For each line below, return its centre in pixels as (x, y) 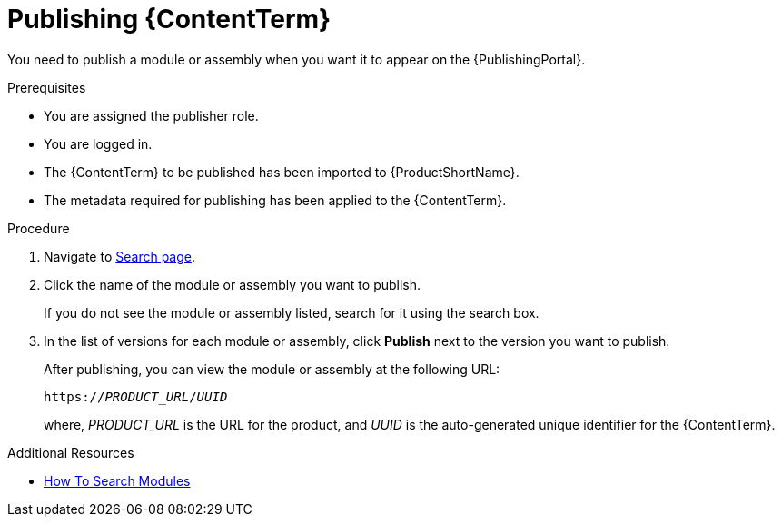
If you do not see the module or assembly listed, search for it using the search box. (292, 312)
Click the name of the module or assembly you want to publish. (233, 284)
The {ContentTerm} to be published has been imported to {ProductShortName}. (282, 172)
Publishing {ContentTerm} (169, 19)
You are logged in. (98, 143)
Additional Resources (71, 452)
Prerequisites (47, 87)
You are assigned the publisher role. (151, 115)
